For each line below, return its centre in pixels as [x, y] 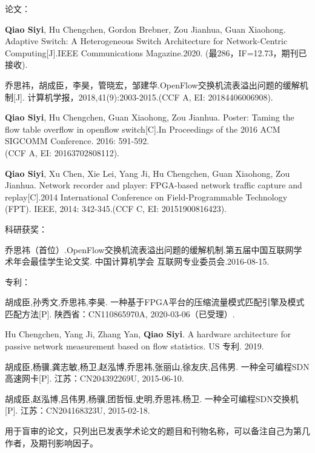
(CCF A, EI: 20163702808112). [62, 152]
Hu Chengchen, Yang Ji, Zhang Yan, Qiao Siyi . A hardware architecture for [148, 334]
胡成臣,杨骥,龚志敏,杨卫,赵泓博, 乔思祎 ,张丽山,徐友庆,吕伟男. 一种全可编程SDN [157, 366]
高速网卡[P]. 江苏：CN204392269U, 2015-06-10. [94, 378]
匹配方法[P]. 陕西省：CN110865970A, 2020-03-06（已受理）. [120, 313]
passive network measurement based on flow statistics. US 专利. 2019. [134, 346]
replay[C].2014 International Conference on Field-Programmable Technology [146, 197]
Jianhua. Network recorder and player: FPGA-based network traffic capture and [154, 185]
